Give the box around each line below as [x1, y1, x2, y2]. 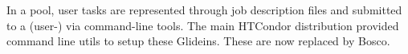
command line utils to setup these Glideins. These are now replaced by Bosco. [6, 33, 390, 49]
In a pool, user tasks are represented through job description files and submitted [6, 2, 402, 17]
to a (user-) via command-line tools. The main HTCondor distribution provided [6, 17, 399, 33]
